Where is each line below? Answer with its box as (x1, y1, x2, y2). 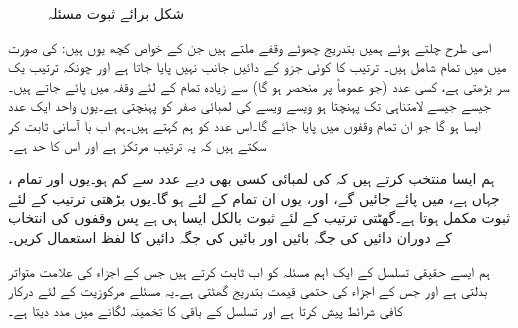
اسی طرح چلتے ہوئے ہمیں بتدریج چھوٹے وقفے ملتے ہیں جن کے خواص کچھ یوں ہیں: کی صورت (8, 36, 492, 57)
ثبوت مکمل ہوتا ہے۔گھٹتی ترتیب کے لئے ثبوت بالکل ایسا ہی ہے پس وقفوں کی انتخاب (8, 207, 511, 228)
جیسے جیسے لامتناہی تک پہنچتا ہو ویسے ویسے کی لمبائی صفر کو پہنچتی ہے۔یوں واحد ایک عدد (8, 95, 491, 116)
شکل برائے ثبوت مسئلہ (48, 3, 184, 23)
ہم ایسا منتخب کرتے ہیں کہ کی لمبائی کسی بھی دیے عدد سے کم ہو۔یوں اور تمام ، (8, 168, 495, 189)
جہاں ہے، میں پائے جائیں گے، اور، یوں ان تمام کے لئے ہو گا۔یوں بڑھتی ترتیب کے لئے (8, 187, 500, 208)
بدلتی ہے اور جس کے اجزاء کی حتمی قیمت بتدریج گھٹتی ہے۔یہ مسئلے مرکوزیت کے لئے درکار (8, 280, 488, 301)
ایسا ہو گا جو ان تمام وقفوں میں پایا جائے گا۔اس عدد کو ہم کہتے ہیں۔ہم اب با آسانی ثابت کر (8, 114, 481, 135)
